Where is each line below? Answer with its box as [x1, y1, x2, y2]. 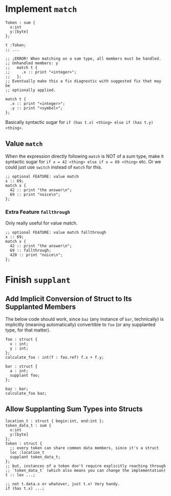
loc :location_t [10, 450, 45, 455]
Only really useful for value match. [5, 220, 78, 226]
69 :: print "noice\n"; [10, 192, 60, 197]
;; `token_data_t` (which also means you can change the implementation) [5, 468, 166, 473]
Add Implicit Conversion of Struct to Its [5, 294, 132, 303]
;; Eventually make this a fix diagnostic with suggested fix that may [5, 78, 161, 84]
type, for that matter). [5, 327, 51, 333]
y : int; [10, 346, 29, 351]
